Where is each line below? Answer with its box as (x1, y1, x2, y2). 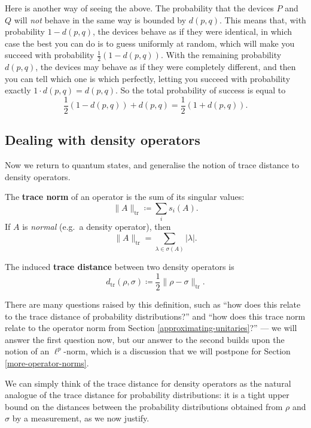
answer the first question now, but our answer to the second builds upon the (5, 333, 285, 345)
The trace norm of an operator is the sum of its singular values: (5, 190, 245, 203)
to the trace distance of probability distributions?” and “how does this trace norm (5, 309, 306, 322)
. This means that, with (219, 13, 306, 26)
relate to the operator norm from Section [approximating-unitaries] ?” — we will (5, 321, 297, 334)
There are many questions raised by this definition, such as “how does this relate (5, 298, 301, 310)
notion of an (5, 345, 50, 357)
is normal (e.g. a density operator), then (22, 220, 171, 233)
